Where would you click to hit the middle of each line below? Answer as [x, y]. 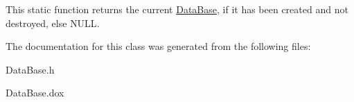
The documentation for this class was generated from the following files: [158, 46]
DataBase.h [30, 69]
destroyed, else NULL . [53, 23]
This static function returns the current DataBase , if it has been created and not [177, 9]
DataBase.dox [35, 93]
